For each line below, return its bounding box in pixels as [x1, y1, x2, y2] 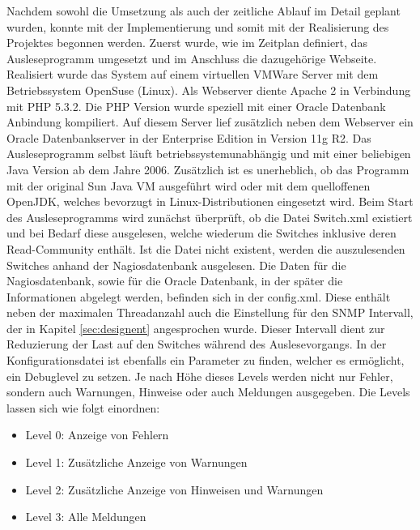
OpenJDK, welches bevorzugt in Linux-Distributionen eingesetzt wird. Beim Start [6, 193, 414, 210]
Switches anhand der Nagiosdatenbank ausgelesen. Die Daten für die [6, 256, 346, 273]
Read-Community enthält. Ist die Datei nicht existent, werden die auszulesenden [6, 240, 405, 257]
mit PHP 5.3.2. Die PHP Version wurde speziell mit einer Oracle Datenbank [6, 97, 386, 114]
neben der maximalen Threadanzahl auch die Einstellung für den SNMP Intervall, [6, 304, 414, 321]
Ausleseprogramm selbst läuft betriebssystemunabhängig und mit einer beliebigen [6, 145, 411, 162]
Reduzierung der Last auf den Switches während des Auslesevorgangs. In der [6, 336, 387, 353]
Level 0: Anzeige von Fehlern [25, 426, 169, 443]
